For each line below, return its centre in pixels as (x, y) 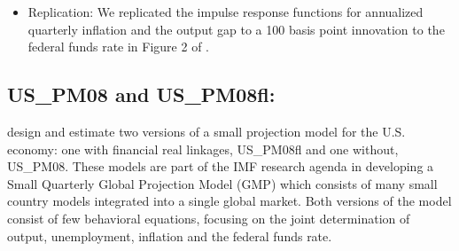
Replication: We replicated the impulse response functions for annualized (226, 12)
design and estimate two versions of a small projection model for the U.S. (206, 131)
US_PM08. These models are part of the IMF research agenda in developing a (221, 166)
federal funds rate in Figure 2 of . (119, 47)
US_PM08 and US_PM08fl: (141, 94)
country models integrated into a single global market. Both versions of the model (229, 201)
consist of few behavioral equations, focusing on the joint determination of (209, 218)
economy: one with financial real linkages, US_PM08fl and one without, (203, 149)
